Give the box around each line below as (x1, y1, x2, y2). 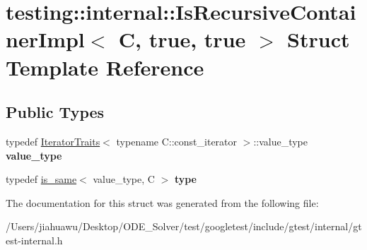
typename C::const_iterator (116, 133, 238, 148)
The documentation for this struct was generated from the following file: (6, 195, 319, 210)
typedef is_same (6, 172, 77, 186)
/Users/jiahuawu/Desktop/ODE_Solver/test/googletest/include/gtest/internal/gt (6, 219, 362, 234)
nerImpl (6, 25, 85, 54)
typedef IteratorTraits (6, 133, 100, 148)
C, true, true (118, 25, 246, 54)
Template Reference (6, 52, 204, 81)
